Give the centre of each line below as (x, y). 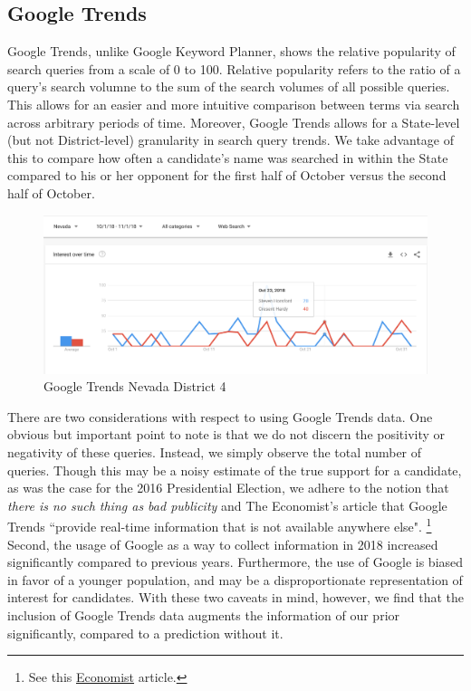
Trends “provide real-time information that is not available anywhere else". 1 (220, 525)
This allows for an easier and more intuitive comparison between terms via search (234, 104)
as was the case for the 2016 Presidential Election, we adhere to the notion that (228, 488)
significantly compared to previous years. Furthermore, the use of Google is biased (235, 562)
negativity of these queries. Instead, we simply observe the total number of (215, 452)
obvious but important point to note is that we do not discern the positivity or (226, 434)
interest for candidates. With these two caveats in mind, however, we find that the (235, 597)
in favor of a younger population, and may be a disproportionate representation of (235, 579)
